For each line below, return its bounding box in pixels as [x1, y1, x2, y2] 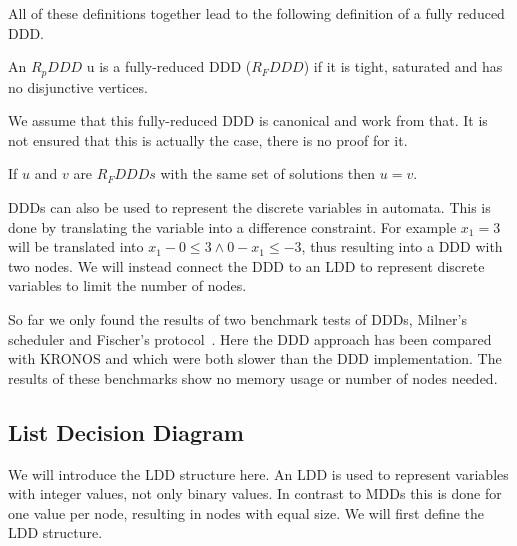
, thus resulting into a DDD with [301, 236, 503, 257]
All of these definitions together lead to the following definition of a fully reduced [8, 3, 505, 23]
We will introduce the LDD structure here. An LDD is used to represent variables [8, 463, 509, 484]
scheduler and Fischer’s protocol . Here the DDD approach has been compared [8, 328, 492, 349]
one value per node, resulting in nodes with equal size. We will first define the [8, 502, 485, 523]
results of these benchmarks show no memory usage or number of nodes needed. [8, 367, 498, 388]
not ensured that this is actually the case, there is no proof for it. [8, 129, 408, 150]
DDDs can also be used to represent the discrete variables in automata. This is [8, 197, 491, 218]
